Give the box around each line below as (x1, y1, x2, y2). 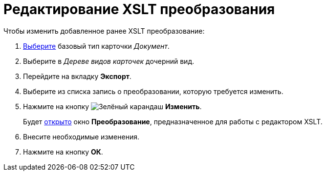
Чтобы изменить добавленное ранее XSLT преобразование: (3, 26, 205, 35)
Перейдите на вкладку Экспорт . (23, 72, 131, 80)
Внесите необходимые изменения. (23, 132, 139, 141)
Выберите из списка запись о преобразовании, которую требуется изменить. (23, 87, 283, 96)
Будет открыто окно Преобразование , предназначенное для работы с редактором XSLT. (23, 117, 323, 126)
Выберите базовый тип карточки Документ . (23, 41, 170, 50)
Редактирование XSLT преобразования (3, 1, 275, 18)
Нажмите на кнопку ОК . (23, 147, 103, 156)
